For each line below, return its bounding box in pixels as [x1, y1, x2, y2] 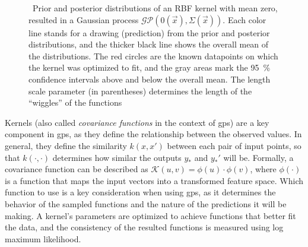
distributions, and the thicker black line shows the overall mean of [28, 38, 269, 50]
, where [250, 163, 277, 175]
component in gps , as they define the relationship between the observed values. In [5, 128, 302, 140]
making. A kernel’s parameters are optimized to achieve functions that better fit [5, 209, 296, 221]
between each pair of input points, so [167, 139, 301, 151]
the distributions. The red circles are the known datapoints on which [28, 49, 278, 62]
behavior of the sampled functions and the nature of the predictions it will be [5, 197, 287, 210]
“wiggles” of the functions [28, 96, 122, 109]
